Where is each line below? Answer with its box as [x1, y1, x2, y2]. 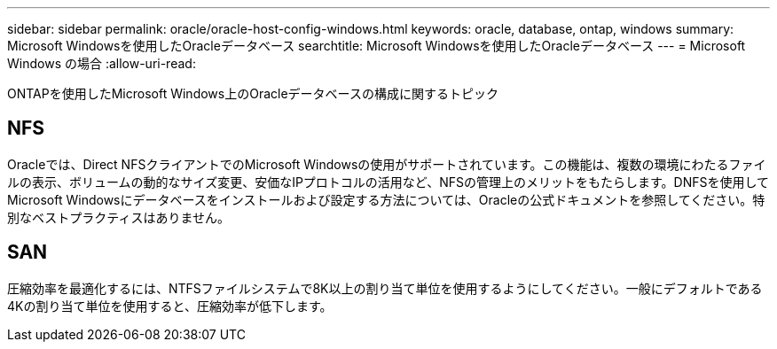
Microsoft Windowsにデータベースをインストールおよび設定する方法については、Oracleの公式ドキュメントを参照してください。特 [7, 191, 765, 207]
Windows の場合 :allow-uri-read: [7, 56, 196, 71]
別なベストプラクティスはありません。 [7, 209, 231, 225]
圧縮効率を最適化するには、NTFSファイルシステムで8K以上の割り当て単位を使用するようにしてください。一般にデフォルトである [7, 280, 763, 296]
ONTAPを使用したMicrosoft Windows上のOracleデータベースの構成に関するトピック [7, 86, 498, 101]
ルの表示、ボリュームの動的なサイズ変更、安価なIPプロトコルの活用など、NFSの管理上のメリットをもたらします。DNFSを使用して [7, 174, 770, 190]
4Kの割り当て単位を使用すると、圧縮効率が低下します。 [7, 298, 333, 314]
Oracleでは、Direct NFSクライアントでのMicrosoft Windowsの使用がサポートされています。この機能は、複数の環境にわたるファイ [7, 156, 766, 172]
